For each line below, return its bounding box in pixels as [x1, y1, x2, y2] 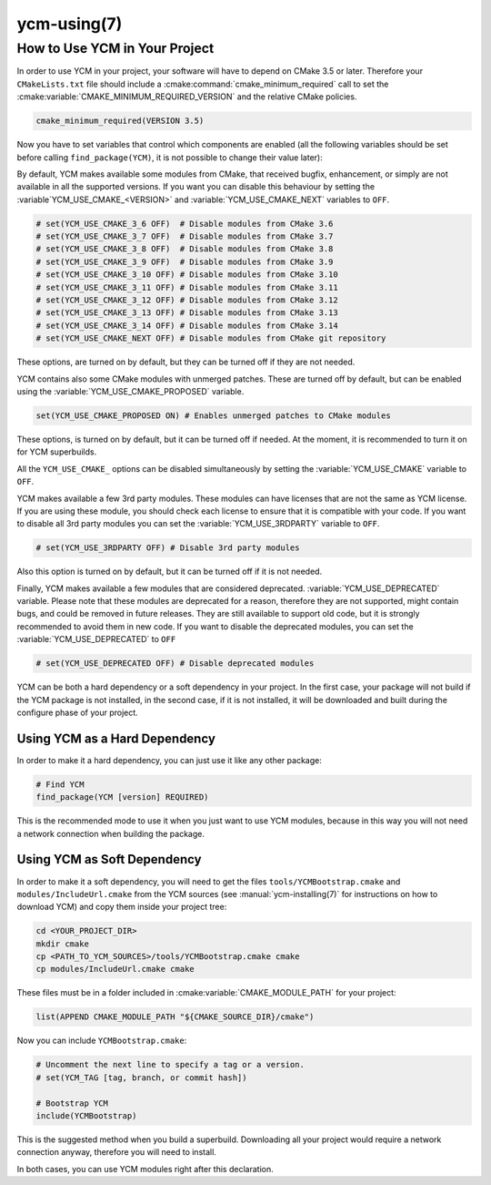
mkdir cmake [35, 938, 90, 949]
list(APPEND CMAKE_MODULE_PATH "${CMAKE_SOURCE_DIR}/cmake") [35, 1012, 315, 1022]
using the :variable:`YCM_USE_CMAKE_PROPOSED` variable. [16, 385, 245, 396]
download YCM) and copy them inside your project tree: [16, 902, 227, 913]
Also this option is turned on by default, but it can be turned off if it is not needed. [16, 566, 323, 577]
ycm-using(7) [16, 14, 123, 34]
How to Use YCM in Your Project [16, 40, 215, 56]
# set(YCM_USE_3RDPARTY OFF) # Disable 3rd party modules [35, 543, 300, 553]
